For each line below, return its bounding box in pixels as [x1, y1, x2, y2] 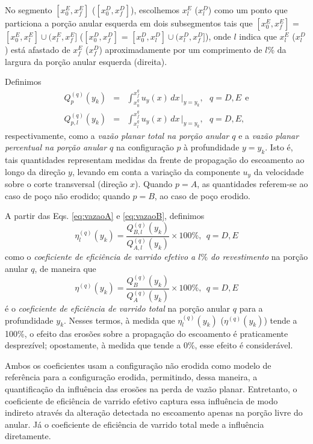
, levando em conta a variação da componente [72, 165, 240, 177]
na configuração [116, 141, 174, 153]
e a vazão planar [238, 129, 299, 141]
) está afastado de [5, 43, 70, 55]
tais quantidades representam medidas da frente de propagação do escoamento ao [5, 153, 305, 165]
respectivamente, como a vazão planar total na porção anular [5, 129, 229, 141]
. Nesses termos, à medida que [64, 313, 175, 326]
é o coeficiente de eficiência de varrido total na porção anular [5, 302, 231, 315]
